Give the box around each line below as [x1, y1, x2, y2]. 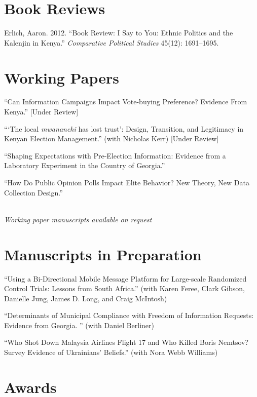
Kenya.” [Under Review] [4, 106, 79, 117]
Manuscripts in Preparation [4, 244, 202, 264]
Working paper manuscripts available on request [4, 214, 152, 224]
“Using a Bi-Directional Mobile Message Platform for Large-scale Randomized [4, 273, 247, 284]
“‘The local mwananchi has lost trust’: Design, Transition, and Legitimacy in [4, 123, 244, 134]
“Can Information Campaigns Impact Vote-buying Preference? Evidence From [4, 96, 247, 107]
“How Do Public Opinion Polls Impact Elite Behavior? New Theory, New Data [4, 177, 249, 187]
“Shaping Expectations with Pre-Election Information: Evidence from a [4, 150, 226, 161]
